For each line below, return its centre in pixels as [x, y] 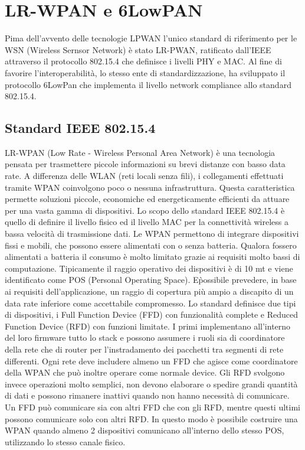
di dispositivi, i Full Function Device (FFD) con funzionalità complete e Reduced [151, 314]
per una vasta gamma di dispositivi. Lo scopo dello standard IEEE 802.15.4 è [145, 210]
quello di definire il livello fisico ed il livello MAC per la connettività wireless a [147, 222]
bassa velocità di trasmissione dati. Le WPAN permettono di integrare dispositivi [152, 234]
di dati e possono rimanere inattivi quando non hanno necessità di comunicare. [147, 395]
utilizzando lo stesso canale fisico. [65, 441]
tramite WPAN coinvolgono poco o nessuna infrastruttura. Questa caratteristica [150, 187]
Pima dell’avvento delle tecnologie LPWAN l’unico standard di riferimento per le [151, 38]
